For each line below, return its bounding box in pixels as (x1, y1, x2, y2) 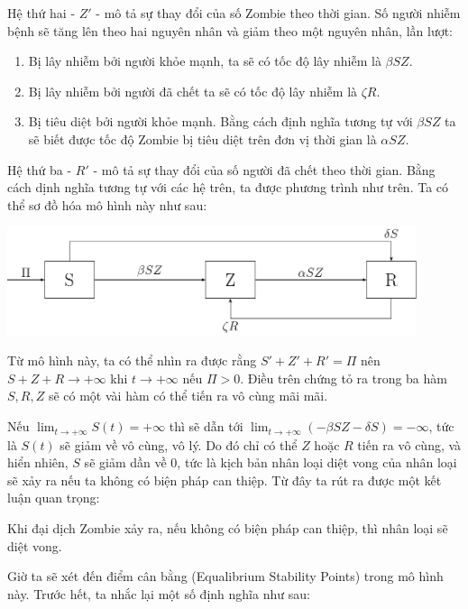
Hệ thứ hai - (7, 4, 76, 22)
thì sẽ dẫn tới (169, 417, 243, 436)
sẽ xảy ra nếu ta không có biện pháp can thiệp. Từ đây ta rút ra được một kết (7, 470, 442, 489)
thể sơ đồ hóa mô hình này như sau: (7, 195, 207, 214)
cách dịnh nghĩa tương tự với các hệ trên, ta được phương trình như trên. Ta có (7, 178, 449, 197)
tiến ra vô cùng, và (357, 435, 462, 454)
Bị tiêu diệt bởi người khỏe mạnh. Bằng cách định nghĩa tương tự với (28, 112, 413, 131)
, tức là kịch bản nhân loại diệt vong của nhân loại (177, 453, 457, 472)
